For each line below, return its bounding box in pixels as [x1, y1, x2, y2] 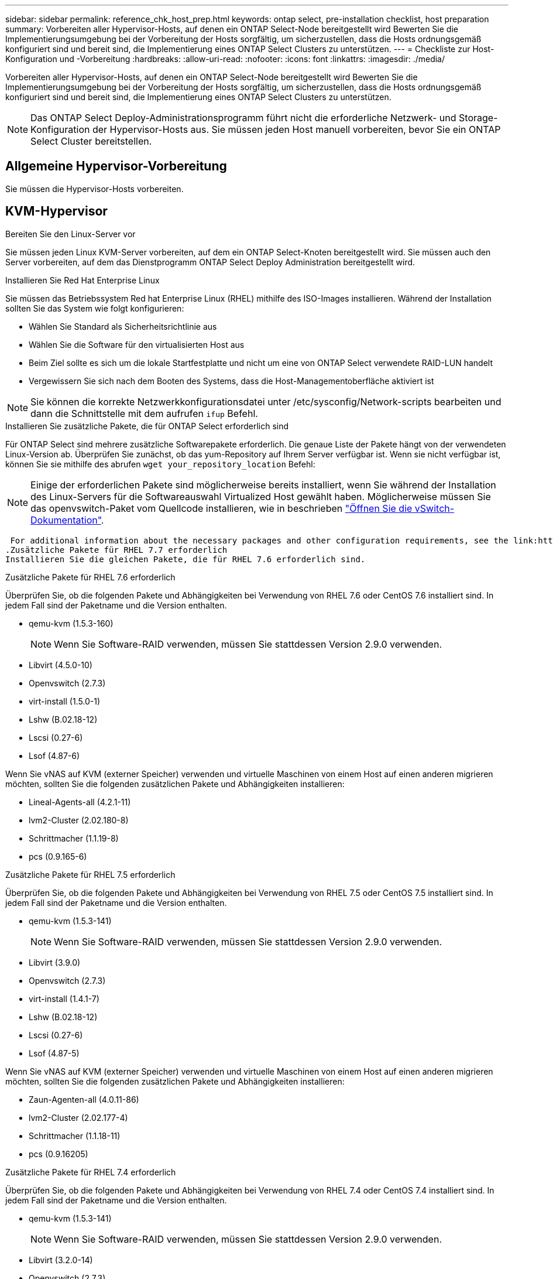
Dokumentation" [30, 514, 101, 526]
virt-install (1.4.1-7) [29, 993, 99, 1004]
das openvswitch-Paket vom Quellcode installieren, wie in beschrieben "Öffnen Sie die [30, 502, 413, 514]
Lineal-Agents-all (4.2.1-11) [29, 796, 131, 807]
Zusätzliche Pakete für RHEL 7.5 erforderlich [5, 869, 176, 880]
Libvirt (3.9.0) [29, 957, 81, 967]
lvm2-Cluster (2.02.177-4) [29, 1112, 128, 1123]
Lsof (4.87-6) [29, 750, 80, 761]
